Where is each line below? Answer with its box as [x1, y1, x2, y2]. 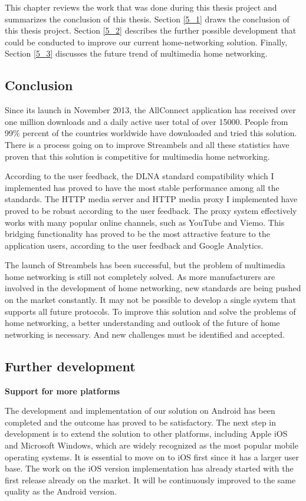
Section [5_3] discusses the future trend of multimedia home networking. [5, 47, 268, 60]
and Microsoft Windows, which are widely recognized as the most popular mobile [5, 439, 298, 451]
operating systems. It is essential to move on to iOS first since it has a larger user [5, 450, 300, 463]
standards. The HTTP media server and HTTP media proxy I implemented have [5, 193, 298, 205]
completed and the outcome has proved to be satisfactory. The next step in [5, 416, 277, 428]
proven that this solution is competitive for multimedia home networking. [5, 150, 270, 162]
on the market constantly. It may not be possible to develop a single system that [5, 294, 296, 306]
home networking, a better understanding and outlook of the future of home [5, 317, 280, 329]
